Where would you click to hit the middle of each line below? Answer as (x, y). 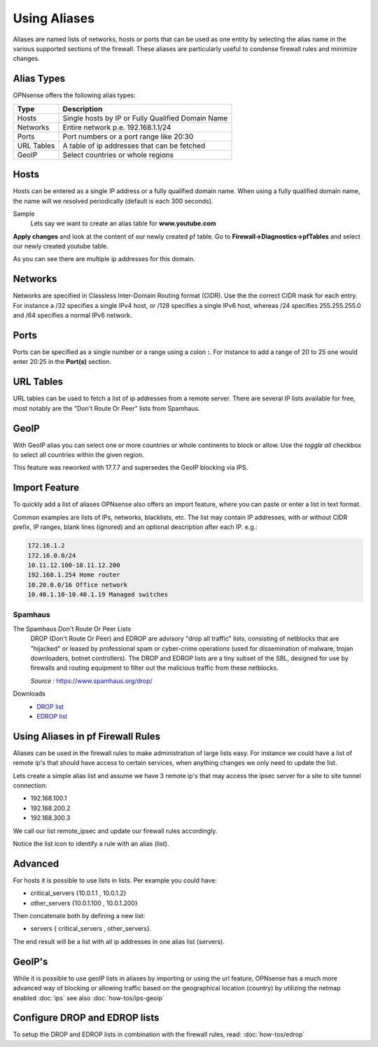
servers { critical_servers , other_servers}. (91, 929)
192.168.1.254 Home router (74, 575)
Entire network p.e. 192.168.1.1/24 (117, 127)
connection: (30, 786)
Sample (24, 213)
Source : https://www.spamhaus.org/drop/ (92, 681)
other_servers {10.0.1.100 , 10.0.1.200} (84, 903)
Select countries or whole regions (118, 155)
